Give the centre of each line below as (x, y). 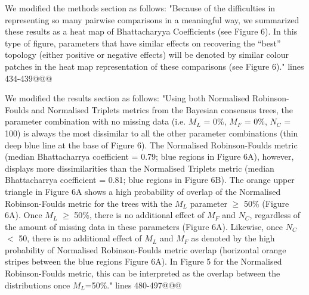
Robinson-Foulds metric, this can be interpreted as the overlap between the (143, 273)
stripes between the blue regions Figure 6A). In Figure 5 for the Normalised (143, 261)
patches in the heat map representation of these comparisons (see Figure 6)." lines (154, 66)
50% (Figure (267, 203)
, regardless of (275, 215)
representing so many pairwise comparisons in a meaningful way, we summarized (152, 19)
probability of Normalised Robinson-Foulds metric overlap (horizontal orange (146, 249)
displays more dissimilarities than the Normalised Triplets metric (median (140, 168)
